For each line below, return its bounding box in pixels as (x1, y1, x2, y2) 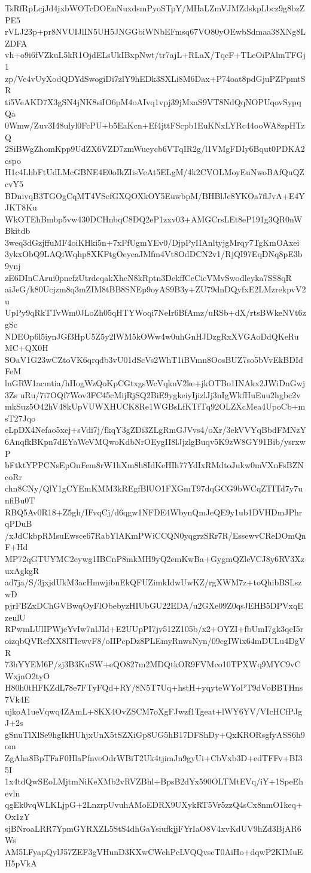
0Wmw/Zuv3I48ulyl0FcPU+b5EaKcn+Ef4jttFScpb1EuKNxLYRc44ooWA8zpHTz (5, 118, 305, 131)
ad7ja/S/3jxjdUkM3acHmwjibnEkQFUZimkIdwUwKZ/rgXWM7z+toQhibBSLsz (5, 576, 302, 588)
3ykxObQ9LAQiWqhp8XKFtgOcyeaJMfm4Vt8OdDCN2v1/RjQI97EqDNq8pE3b (5, 248, 303, 260)
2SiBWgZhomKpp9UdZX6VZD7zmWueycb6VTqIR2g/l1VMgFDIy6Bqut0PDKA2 (5, 142, 305, 155)
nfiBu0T (5, 493, 35, 506)
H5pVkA (5, 857, 37, 869)
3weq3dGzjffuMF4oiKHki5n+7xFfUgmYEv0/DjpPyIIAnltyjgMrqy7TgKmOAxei (5, 236, 300, 248)
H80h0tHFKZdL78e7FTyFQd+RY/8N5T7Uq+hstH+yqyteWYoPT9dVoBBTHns (5, 681, 303, 694)
